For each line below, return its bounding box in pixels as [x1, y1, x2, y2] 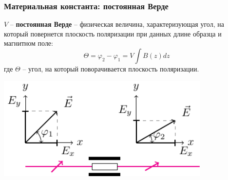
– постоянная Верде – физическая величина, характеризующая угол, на [10, 19, 224, 29]
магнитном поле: [4, 38, 53, 48]
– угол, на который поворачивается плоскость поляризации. [22, 64, 199, 73]
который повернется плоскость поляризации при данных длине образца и [4, 28, 222, 38]
